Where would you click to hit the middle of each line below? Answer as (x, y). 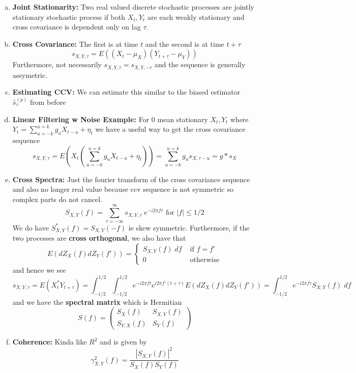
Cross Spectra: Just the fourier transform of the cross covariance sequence (131, 179)
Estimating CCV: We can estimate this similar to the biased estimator (126, 92)
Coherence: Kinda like (50, 342)
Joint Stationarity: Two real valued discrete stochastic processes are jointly (133, 7)
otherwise (205, 260)
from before (48, 102)
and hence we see (39, 269)
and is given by (123, 342)
